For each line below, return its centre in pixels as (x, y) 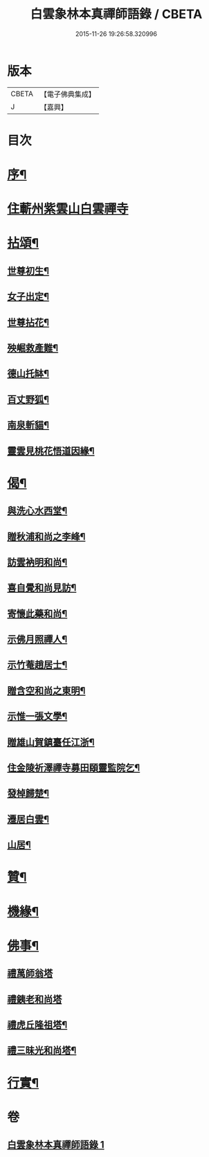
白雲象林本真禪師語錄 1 (56, 1145)
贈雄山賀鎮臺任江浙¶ (51, 742)
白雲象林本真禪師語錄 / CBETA (116, 14)
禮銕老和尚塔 (35, 999)
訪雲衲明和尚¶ (37, 562)
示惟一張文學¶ (37, 716)
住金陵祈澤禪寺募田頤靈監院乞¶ (74, 768)
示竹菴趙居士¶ (37, 665)
